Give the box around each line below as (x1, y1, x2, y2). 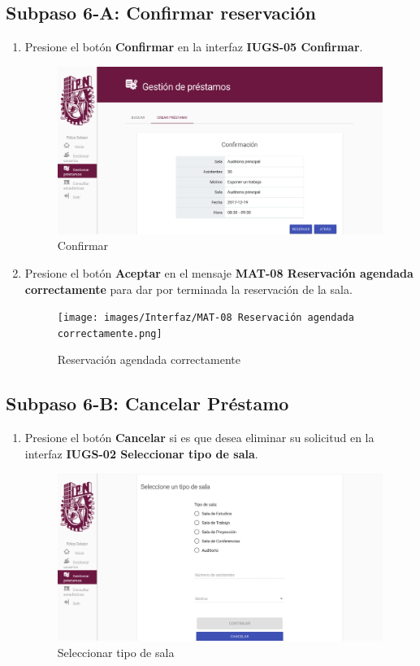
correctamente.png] (57, 327, 162, 340)
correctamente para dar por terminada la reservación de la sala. (24, 280, 353, 297)
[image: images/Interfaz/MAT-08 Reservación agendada (57, 312, 354, 324)
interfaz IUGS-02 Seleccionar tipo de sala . (24, 445, 258, 462)
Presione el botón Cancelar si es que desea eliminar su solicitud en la (24, 429, 375, 446)
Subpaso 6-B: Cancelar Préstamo (6, 391, 289, 416)
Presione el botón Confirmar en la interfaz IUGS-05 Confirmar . (24, 38, 363, 55)
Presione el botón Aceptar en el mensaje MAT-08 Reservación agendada (24, 264, 414, 281)
